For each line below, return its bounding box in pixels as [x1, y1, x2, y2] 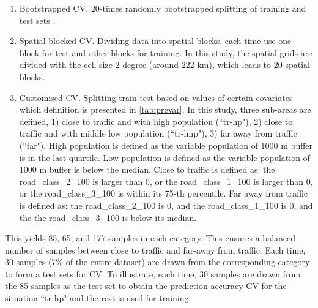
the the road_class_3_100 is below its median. [19, 211, 197, 223]
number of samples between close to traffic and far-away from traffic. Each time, [5, 243, 306, 256]
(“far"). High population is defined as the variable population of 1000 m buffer [19, 138, 313, 151]
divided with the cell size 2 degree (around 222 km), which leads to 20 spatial [19, 58, 310, 71]
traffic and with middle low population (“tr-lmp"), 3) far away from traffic [19, 127, 297, 140]
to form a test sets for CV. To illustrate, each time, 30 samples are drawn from [5, 267, 301, 280]
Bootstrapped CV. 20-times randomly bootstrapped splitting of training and [19, 2, 306, 14]
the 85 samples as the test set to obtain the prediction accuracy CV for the [5, 279, 287, 292]
